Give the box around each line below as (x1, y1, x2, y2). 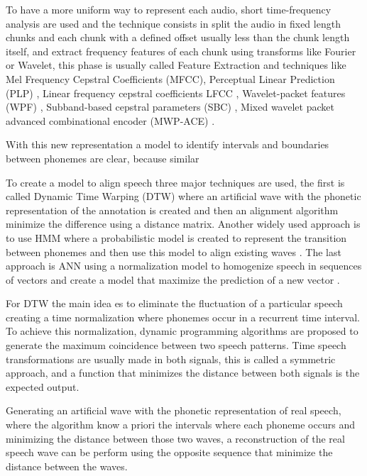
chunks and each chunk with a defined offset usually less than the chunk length (6, 30, 350, 45)
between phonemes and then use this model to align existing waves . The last (6, 244, 341, 259)
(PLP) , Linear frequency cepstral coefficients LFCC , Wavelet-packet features (6, 85, 346, 100)
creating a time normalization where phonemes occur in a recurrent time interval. (6, 309, 360, 324)
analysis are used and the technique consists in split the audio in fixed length (6, 16, 341, 31)
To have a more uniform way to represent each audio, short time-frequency (6, 2, 332, 16)
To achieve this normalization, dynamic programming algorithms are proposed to (6, 323, 358, 338)
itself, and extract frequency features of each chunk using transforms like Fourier (6, 43, 356, 58)
